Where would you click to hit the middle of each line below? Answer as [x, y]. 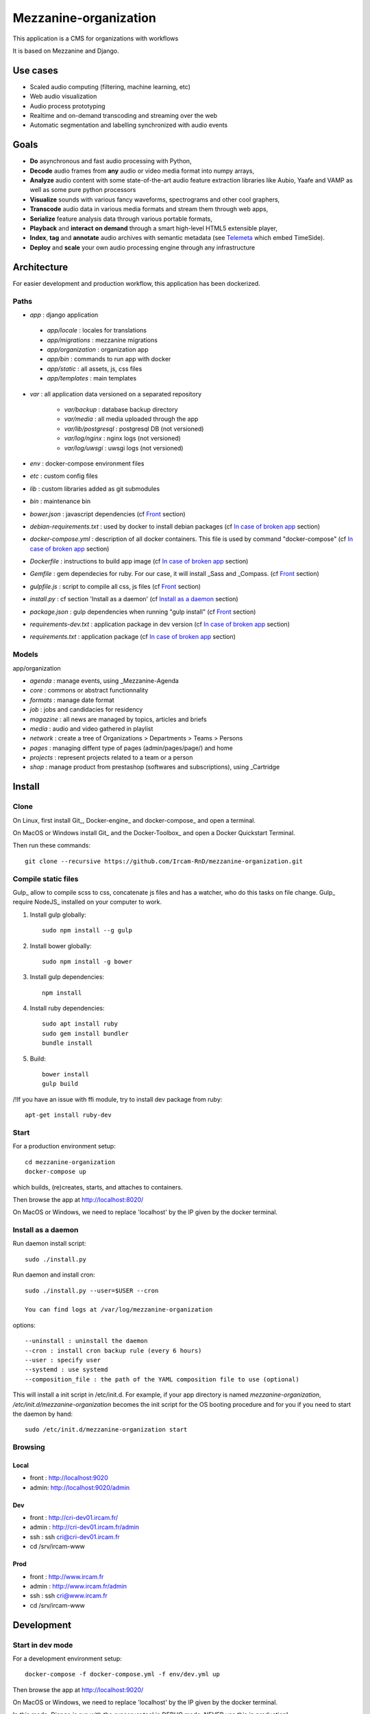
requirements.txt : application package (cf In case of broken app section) [133, 637]
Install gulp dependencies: [67, 977]
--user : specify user [63, 1360]
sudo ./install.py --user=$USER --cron [92, 1290]
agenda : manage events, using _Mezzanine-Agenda [104, 680]
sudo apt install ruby [80, 1024]
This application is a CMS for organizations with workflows [96, 38]
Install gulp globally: [58, 915]
